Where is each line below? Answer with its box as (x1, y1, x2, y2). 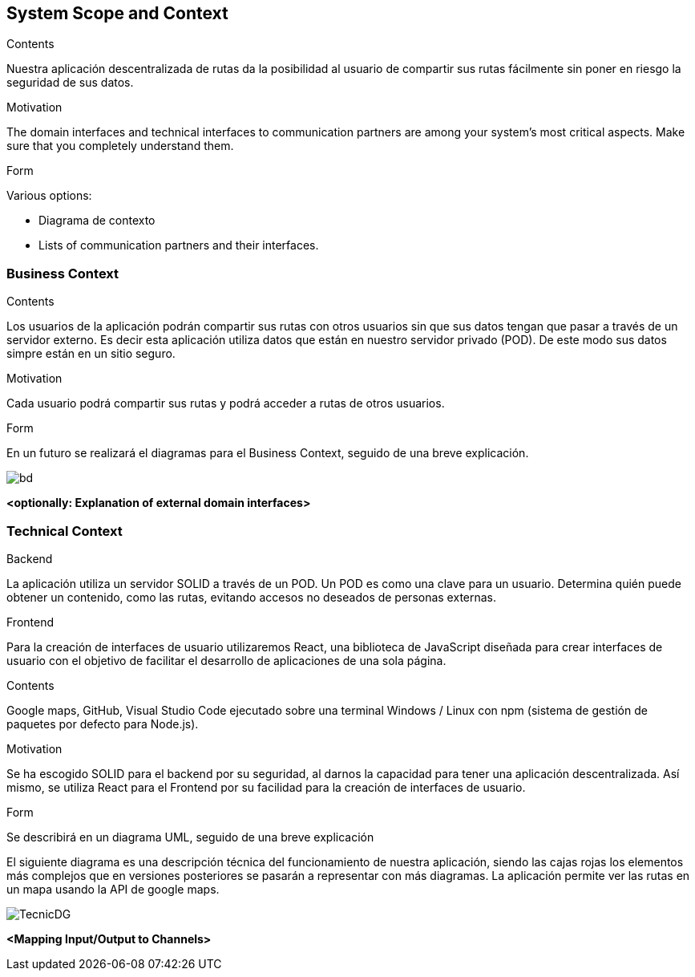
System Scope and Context (6, 3, 228, 23)
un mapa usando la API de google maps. (6, 882, 220, 896)
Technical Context (6, 522, 123, 539)
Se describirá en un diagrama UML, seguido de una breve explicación (6, 829, 374, 844)
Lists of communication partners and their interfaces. (38, 238, 319, 253)
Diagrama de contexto (38, 213, 156, 228)
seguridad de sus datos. (6, 75, 134, 90)
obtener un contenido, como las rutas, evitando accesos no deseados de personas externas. (6, 590, 497, 604)
